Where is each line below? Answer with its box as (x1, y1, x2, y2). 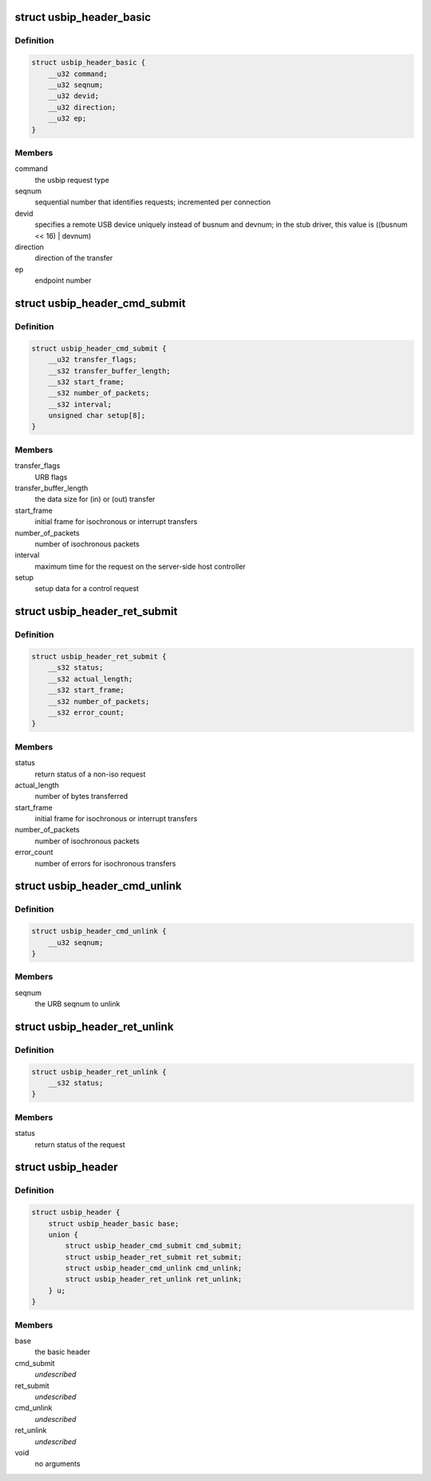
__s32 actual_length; (48, 674, 133, 683)
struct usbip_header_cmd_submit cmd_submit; (65, 1241, 243, 1250)
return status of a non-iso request (34, 769, 146, 779)
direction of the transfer (34, 253, 113, 263)
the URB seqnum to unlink (34, 999, 121, 1009)
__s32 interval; (48, 399, 112, 409)
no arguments (34, 1459, 81, 1469)
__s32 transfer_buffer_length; (48, 366, 171, 375)
